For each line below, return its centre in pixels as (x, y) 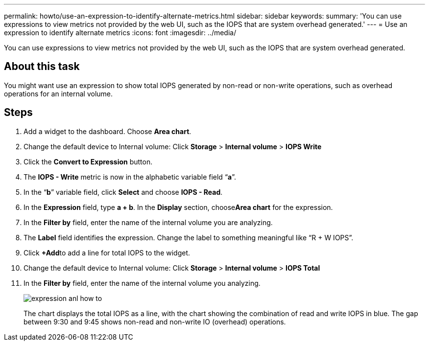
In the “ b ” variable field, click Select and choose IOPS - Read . (123, 192)
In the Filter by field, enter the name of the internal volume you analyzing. (142, 283)
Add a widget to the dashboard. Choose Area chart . (107, 131)
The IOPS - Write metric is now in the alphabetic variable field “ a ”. (130, 177)
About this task (42, 67)
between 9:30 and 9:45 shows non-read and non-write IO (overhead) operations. (155, 322)
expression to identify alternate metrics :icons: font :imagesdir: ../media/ (120, 33)
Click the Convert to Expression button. (88, 161)
